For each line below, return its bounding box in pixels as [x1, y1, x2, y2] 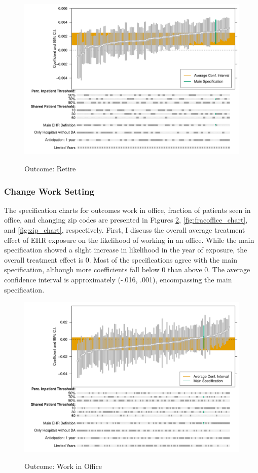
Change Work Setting [4, 185, 94, 197]
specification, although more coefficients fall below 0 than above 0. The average [4, 264, 250, 275]
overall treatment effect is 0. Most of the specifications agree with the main [4, 254, 238, 265]
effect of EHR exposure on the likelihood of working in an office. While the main [4, 234, 254, 245]
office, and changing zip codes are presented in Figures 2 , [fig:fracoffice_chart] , [4, 214, 248, 225]
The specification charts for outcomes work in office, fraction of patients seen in [4, 204, 251, 215]
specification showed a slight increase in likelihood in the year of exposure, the [4, 244, 247, 255]
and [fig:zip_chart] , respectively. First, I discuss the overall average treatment [4, 225, 245, 235]
